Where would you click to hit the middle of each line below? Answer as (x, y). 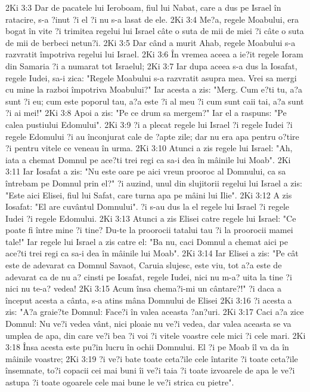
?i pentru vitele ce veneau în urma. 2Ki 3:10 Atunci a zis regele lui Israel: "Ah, (149, 148)
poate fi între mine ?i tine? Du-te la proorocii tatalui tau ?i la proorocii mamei (149, 230)
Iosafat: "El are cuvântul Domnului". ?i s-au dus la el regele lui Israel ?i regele (148, 206)
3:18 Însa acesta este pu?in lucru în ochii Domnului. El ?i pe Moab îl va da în (147, 347)
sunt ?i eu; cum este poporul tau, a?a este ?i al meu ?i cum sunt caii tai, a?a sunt (155, 101)
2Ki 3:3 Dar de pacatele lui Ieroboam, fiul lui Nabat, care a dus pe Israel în (143, 7)
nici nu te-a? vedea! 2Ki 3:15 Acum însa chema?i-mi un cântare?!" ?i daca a (144, 288)
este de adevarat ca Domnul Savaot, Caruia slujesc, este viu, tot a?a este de (144, 265)
